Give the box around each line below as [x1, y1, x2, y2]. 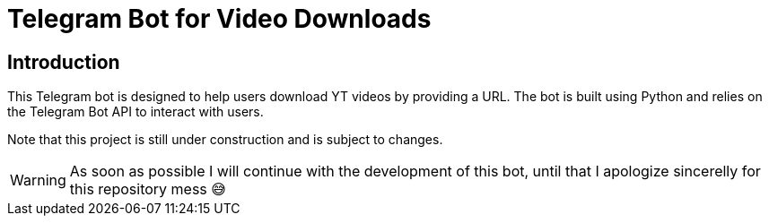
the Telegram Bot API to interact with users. [7, 104, 264, 120]
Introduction [7, 50, 120, 73]
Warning [10, 171, 66, 190]
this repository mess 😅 [69, 180, 226, 199]
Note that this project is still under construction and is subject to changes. [7, 132, 443, 148]
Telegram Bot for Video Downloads [7, 4, 432, 34]
